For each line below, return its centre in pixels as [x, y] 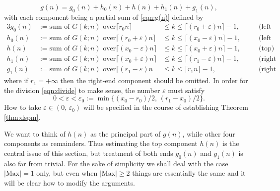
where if [16, 80]
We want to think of [35, 133]
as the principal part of [125, 133]
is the [231, 143]
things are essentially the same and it [189, 173]
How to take [23, 107]
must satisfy [186, 90]
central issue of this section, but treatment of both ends [89, 153]
